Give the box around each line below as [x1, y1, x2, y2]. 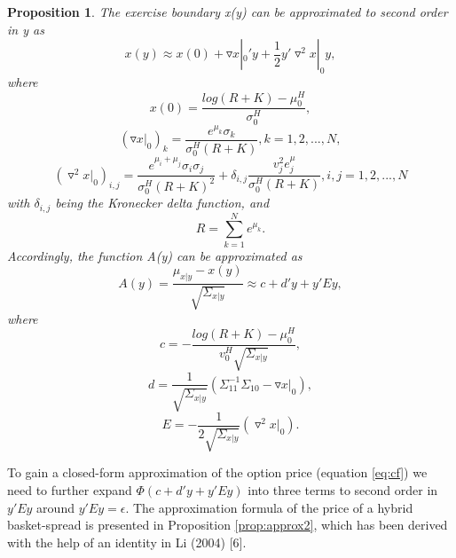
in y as [7, 20, 44, 38]
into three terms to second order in [248, 481, 438, 499]
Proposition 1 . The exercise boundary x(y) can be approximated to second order [7, 3, 448, 20]
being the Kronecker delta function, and [55, 193, 270, 212]
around [36, 498, 75, 516]
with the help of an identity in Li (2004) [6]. [7, 532, 247, 551]
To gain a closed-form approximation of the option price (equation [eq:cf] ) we [7, 463, 428, 482]
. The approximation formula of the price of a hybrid [125, 498, 413, 516]
